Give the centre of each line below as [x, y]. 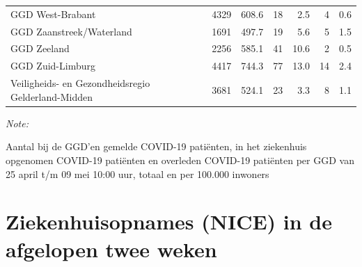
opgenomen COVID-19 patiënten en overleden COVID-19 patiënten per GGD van [180, 160]
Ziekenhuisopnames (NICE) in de [169, 221]
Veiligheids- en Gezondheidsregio [80, 83]
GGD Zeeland [40, 48]
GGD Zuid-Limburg [53, 66]
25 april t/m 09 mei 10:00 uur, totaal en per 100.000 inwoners [137, 173]
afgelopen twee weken [111, 249]
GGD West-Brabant [53, 14]
